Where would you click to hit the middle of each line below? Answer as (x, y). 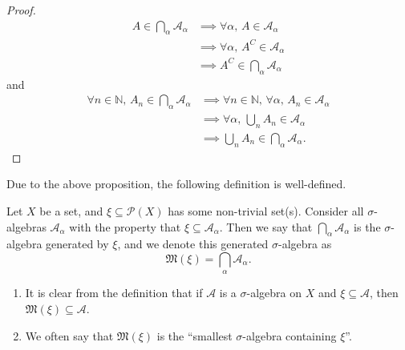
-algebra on (274, 293)
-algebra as (305, 244)
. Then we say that (266, 226)
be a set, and (71, 211)
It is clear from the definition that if (114, 293)
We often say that (69, 335)
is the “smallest (194, 335)
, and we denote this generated (193, 244)
